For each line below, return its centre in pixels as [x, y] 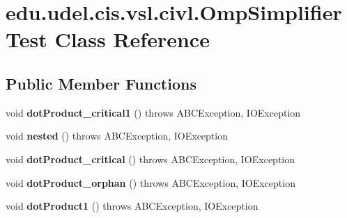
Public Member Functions [101, 83]
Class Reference [132, 39]
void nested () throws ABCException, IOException [117, 136]
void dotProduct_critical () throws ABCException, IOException [151, 159]
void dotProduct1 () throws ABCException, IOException [132, 206]
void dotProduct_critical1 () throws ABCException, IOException [153, 112]
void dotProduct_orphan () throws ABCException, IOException [151, 182]
